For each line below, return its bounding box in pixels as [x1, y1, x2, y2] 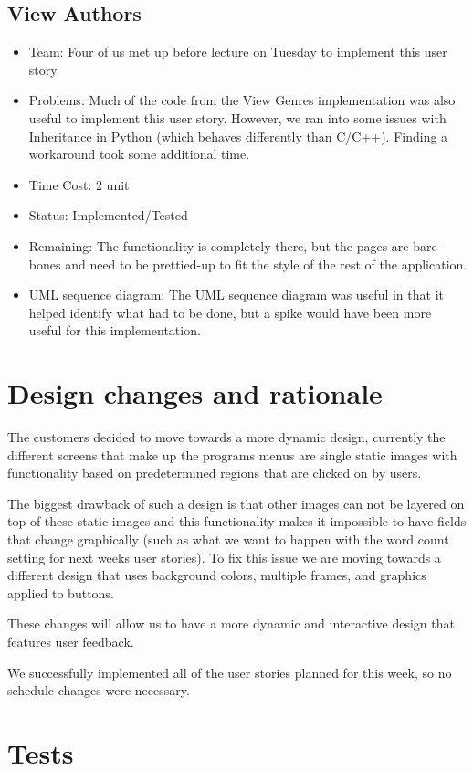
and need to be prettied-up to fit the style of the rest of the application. [65, 254, 468, 273]
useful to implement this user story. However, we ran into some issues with [28, 108, 447, 127]
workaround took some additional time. [28, 144, 250, 164]
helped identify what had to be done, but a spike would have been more [28, 302, 432, 322]
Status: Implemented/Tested [28, 206, 188, 225]
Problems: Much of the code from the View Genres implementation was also [28, 90, 456, 110]
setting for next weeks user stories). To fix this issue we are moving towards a [7, 547, 441, 566]
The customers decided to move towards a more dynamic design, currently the [7, 428, 446, 447]
